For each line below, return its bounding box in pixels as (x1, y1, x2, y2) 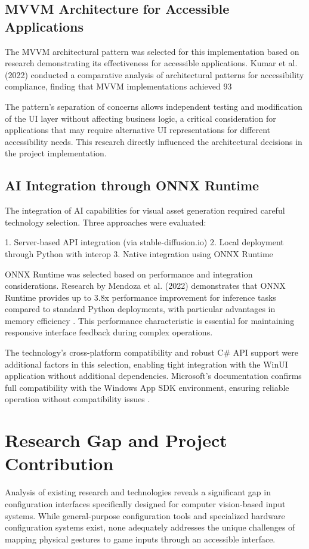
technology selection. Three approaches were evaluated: (5, 215, 206, 228)
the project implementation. (5, 147, 107, 159)
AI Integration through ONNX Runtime (5, 176, 259, 195)
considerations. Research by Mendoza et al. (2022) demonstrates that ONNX (5, 279, 286, 292)
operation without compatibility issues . (5, 393, 150, 405)
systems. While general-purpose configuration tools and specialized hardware (5, 509, 285, 522)
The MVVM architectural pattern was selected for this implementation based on (5, 45, 299, 57)
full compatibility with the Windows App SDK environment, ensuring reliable (5, 381, 289, 393)
